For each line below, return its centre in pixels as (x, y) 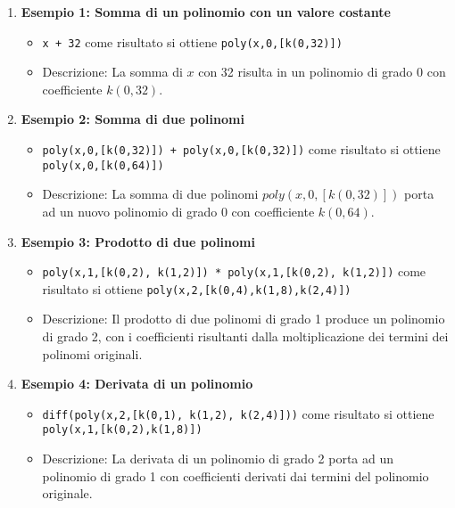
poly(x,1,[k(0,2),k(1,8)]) (122, 430)
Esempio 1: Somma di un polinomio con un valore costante (206, 12)
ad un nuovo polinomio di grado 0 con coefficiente (178, 211)
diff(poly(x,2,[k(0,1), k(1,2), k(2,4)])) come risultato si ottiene (238, 413)
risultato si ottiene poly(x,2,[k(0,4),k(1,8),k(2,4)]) (197, 288)
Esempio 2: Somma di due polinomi (132, 119)
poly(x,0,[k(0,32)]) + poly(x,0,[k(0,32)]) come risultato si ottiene (241, 149)
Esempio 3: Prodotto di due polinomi (138, 241)
